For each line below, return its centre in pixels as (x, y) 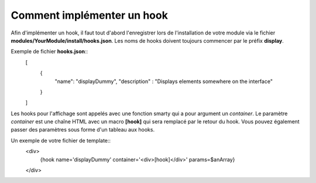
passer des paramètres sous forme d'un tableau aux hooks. (83, 130)
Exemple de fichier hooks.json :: (49, 51)
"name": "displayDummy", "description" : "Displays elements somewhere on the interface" (164, 81)
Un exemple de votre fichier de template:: (61, 140)
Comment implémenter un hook (89, 15)
